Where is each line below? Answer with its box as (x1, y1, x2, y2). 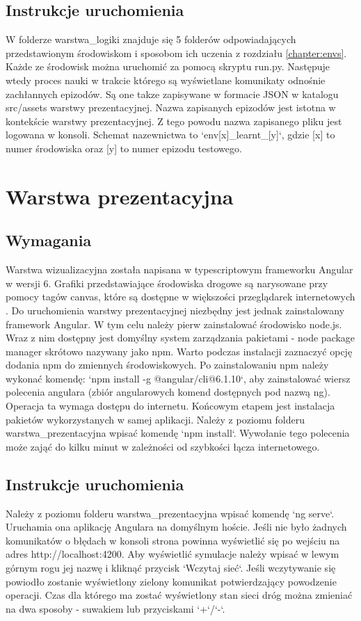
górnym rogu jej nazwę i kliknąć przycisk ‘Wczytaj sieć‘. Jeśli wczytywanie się (6, 560, 336, 575)
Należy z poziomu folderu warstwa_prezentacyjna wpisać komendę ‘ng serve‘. (6, 506, 335, 520)
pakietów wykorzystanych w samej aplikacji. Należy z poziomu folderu (6, 412, 305, 426)
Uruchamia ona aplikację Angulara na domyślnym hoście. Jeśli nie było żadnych (6, 519, 347, 534)
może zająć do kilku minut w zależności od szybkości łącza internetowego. (6, 439, 320, 453)
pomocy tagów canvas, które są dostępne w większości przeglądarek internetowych (6, 289, 355, 304)
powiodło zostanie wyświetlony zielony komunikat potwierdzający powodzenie (6, 574, 337, 588)
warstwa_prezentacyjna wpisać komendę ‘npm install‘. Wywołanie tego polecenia (6, 426, 350, 440)
